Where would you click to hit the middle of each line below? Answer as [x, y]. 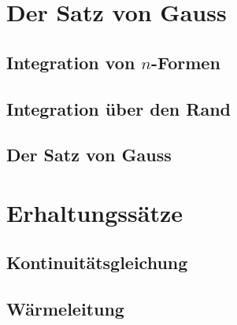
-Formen [185, 62]
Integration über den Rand [119, 108]
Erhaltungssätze [94, 212]
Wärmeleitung [65, 309]
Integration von [71, 62]
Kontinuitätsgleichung [97, 262]
